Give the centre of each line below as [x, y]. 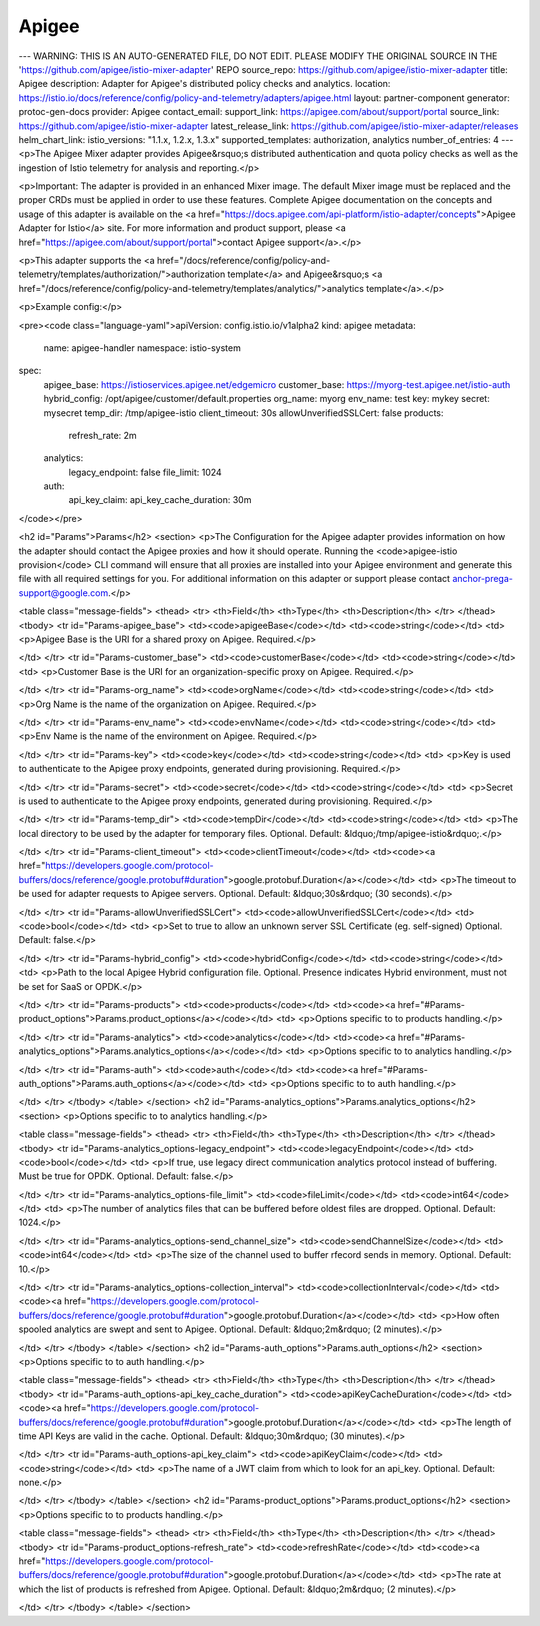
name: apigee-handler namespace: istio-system [142, 347]
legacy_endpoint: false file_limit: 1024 [145, 472]
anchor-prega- [482, 579]
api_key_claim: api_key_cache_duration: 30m [160, 500]
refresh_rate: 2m [102, 435]
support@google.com [63, 592]
